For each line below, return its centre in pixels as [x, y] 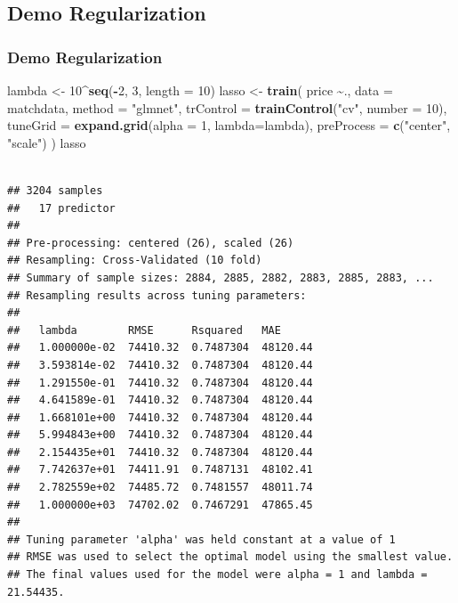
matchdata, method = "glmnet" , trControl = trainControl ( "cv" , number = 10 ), [227, 107]
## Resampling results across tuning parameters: [157, 295]
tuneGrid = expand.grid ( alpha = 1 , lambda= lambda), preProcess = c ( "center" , [229, 125]
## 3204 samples [55, 190]
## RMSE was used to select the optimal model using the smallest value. [230, 557]
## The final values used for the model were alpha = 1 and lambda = [217, 575]
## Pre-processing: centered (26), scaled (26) [151, 243]
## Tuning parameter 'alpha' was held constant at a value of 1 [201, 539]
